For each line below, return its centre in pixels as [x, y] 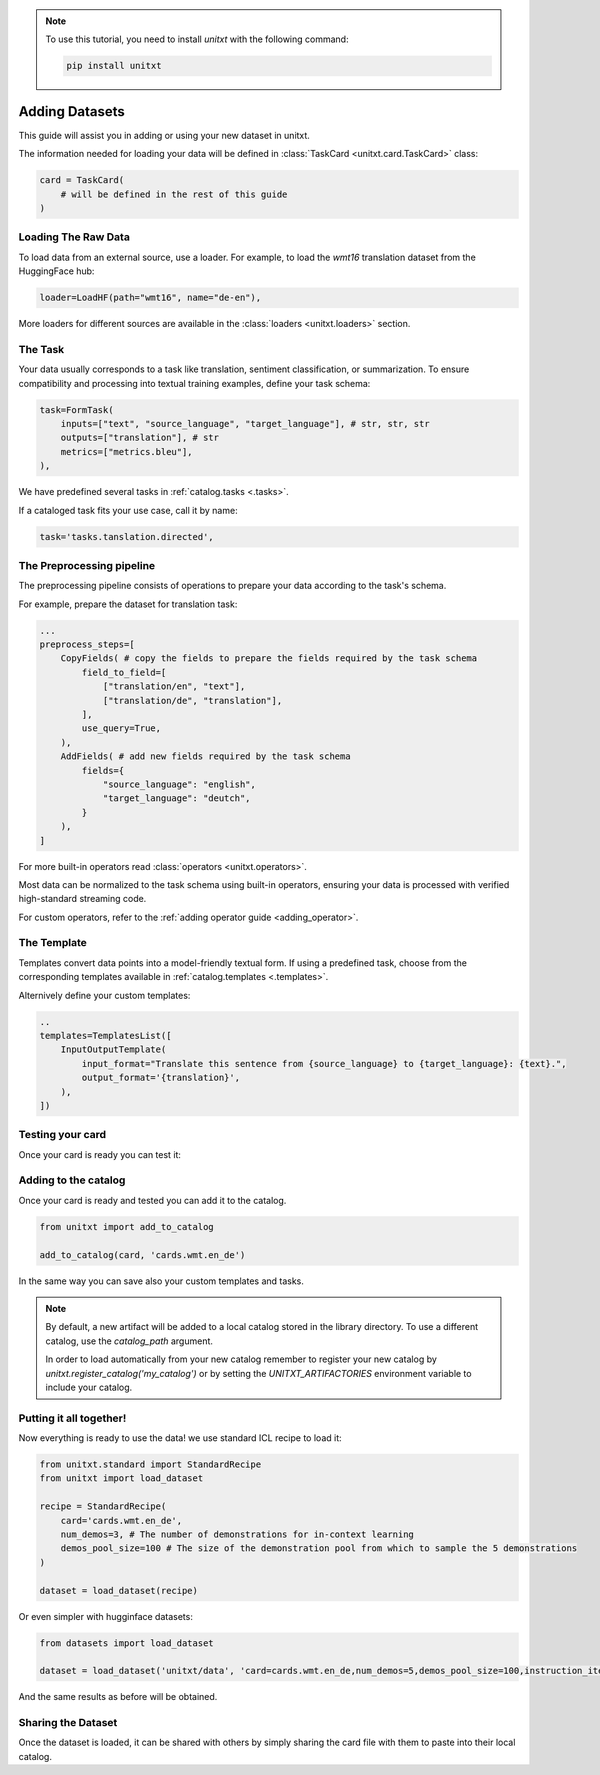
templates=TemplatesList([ [105, 1035]
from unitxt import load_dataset [121, 1478]
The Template [52, 943]
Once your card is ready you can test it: [100, 1154]
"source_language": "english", [179, 784]
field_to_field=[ [124, 672]
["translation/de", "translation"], [192, 700]
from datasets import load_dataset [126, 1643]
